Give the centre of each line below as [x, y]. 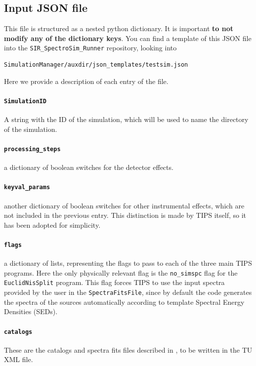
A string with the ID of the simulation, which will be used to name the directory [126, 119]
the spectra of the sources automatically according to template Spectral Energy [124, 302]
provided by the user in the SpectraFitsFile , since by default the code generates [128, 292]
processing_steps [32, 149]
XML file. [19, 359]
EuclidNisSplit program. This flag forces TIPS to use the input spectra [114, 282]
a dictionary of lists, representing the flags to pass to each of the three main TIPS [128, 263]
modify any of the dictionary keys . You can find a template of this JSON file [128, 38]
